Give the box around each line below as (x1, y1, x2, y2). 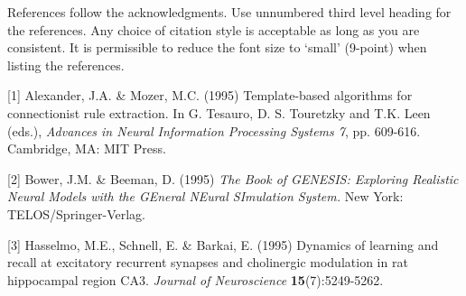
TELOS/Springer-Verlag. (7, 204, 145, 223)
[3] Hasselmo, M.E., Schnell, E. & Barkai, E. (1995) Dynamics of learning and (7, 235, 439, 254)
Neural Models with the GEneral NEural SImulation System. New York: (7, 187, 404, 206)
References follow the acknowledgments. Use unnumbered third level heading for (7, 3, 452, 21)
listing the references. (7, 55, 125, 74)
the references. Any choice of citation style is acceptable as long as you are (7, 20, 420, 39)
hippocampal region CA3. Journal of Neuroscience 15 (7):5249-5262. (7, 270, 384, 289)
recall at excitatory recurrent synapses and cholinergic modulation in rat (7, 253, 408, 272)
